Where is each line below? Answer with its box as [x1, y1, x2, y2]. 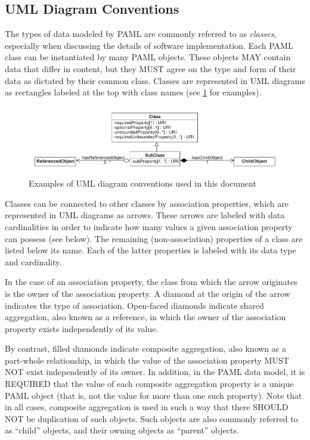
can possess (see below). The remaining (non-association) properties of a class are [5, 232, 303, 244]
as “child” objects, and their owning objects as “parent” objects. [5, 424, 239, 436]
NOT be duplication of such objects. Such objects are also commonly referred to [5, 412, 298, 424]
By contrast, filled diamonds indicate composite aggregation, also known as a [5, 342, 286, 355]
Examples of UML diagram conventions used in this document [29, 177, 256, 190]
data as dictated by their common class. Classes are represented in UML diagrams [5, 74, 305, 86]
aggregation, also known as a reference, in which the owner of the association [5, 311, 286, 323]
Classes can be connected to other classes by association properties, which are [5, 197, 289, 209]
